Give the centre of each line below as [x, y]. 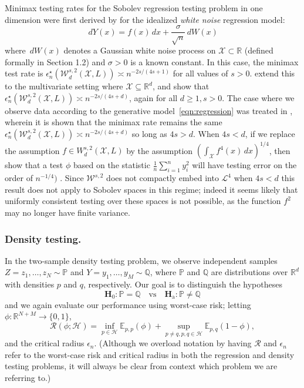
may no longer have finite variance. [67, 213]
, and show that [181, 86]
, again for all [153, 97]
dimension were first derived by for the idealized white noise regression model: [145, 19]
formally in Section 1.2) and [55, 61]
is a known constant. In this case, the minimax [215, 61]
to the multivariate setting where [64, 86]
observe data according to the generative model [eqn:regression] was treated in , [149, 110]
